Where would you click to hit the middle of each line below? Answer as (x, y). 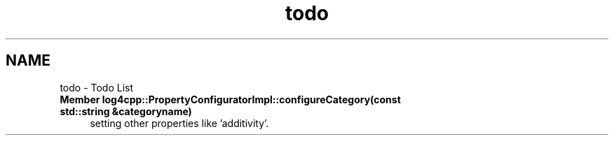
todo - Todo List (97, 87)
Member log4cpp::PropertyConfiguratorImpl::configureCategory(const (230, 99)
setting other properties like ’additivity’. (179, 123)
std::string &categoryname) (126, 111)
